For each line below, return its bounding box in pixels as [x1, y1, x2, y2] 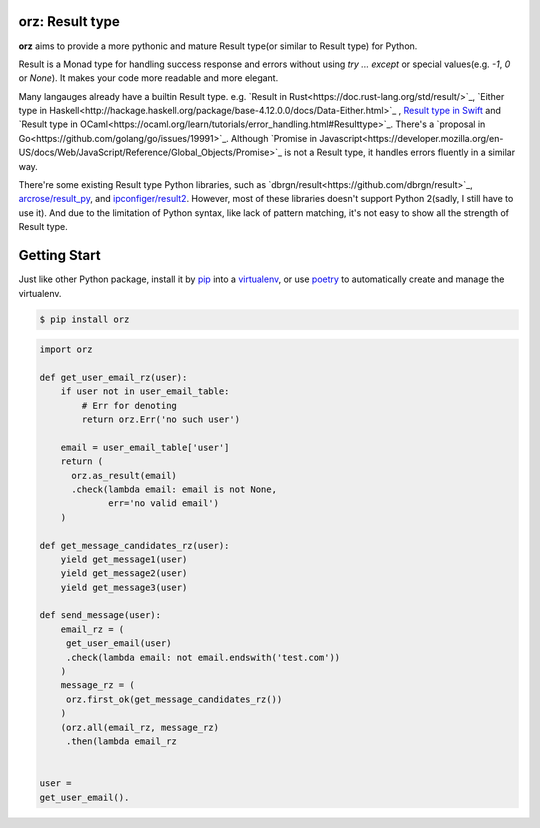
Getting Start [18, 247, 101, 264]
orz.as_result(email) [71, 470, 177, 481]
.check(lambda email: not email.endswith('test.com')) [65, 651, 341, 663]
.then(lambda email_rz [65, 736, 177, 747]
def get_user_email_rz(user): [39, 371, 188, 383]
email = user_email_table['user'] [60, 441, 230, 453]
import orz [39, 344, 93, 355]
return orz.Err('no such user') [81, 414, 240, 425]
